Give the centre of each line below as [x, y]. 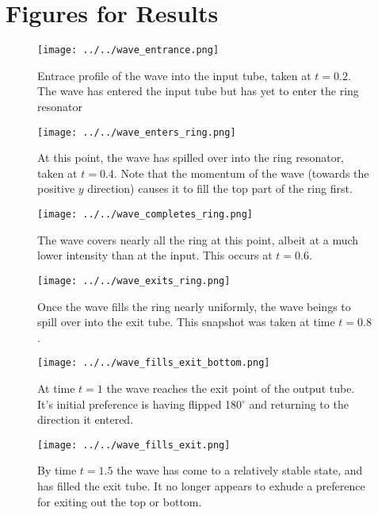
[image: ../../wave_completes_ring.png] [145, 214]
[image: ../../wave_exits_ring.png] [134, 281]
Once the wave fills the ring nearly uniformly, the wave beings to [194, 306]
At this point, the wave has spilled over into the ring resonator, [191, 158]
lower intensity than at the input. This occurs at [155, 255]
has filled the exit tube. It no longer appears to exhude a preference [201, 485]
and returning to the [299, 404]
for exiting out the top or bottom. [120, 501]
